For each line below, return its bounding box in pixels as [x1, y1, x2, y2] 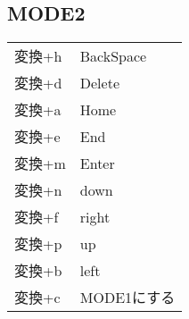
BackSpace [79, 45, 147, 66]
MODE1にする [79, 287, 176, 308]
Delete [79, 71, 119, 93]
